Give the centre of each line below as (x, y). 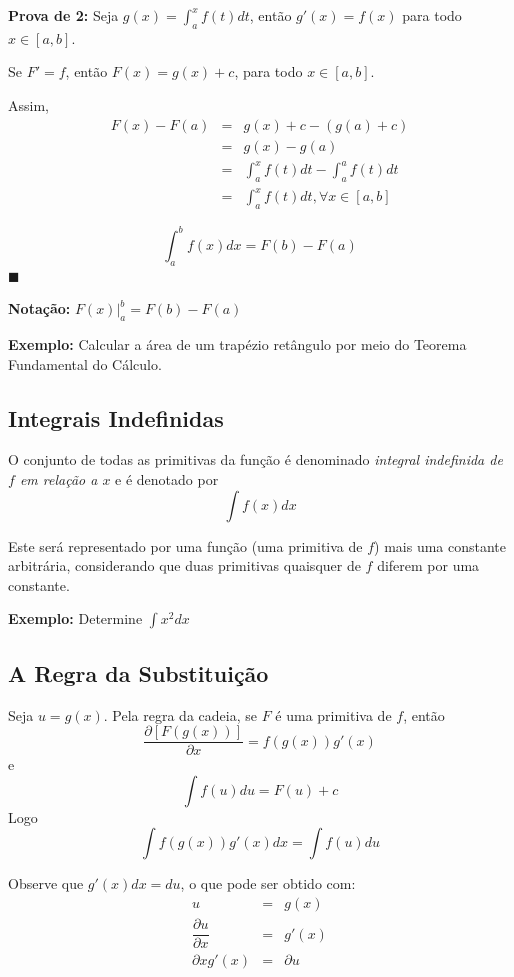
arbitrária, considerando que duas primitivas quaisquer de (184, 565)
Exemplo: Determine (75, 618)
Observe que (46, 883)
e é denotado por (167, 478)
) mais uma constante (440, 545)
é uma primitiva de (333, 714)
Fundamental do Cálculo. (85, 363)
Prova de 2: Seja (63, 15)
